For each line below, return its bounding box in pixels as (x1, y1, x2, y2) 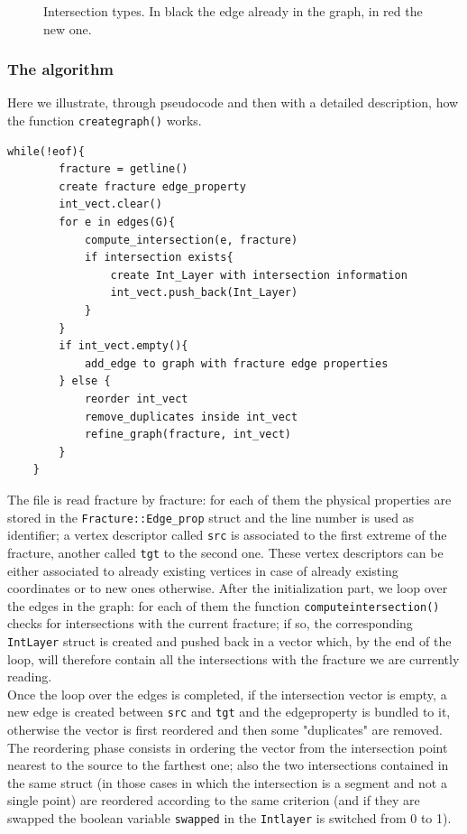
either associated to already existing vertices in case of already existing (7, 561, 398, 579)
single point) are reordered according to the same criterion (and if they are (7, 791, 420, 810)
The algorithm (7, 58, 114, 80)
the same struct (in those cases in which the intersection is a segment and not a (7, 773, 447, 792)
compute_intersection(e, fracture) (84, 233, 298, 246)
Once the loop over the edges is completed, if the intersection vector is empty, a (7, 684, 447, 703)
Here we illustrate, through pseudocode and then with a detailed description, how (7, 93, 459, 112)
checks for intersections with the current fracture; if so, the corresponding (7, 614, 413, 633)
